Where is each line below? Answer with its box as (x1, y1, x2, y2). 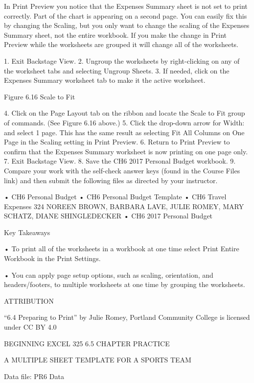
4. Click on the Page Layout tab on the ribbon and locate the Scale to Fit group (4, 108, 245, 118)
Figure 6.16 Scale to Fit (4, 91, 75, 101)
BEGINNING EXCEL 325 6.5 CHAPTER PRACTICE (4, 338, 170, 348)
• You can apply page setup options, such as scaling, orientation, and (4, 269, 213, 280)
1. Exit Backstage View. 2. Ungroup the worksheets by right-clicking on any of (4, 55, 240, 66)
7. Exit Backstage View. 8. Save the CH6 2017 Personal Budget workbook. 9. (4, 156, 236, 166)
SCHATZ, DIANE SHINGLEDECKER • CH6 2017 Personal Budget (4, 211, 213, 221)
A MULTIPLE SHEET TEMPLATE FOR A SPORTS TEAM (4, 355, 191, 365)
